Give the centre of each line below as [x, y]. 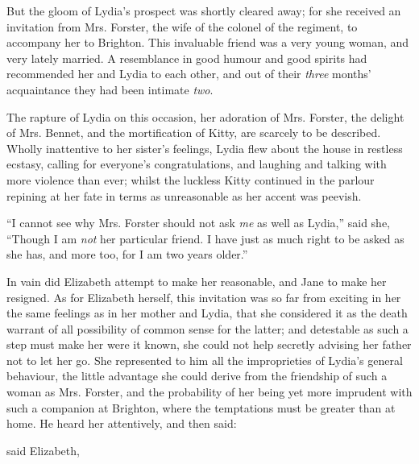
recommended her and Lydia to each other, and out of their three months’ [189, 74]
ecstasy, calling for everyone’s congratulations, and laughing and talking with [197, 164]
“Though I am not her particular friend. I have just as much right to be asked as [205, 238]
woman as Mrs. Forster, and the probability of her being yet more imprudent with [209, 392]
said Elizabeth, [43, 450]
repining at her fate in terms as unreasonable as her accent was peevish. [184, 195]
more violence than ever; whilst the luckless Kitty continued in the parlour [191, 179]
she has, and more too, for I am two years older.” [127, 254]
